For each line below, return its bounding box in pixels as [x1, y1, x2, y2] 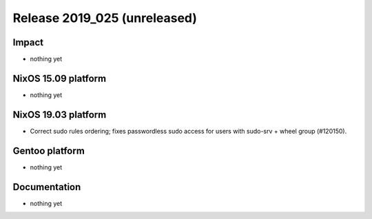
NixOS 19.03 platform [12, 109, 107, 121]
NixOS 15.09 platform [12, 72, 107, 84]
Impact [12, 36, 44, 48]
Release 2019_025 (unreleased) [12, 10, 198, 25]
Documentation [12, 181, 81, 193]
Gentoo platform [12, 145, 85, 156]
